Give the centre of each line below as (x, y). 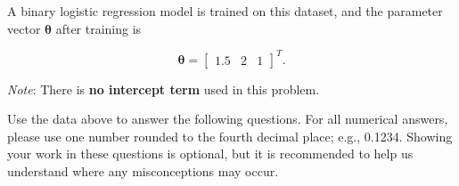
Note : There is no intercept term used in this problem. (164, 89)
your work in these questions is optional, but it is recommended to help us (210, 154)
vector (24, 28)
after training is (98, 28)
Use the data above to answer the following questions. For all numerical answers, (228, 119)
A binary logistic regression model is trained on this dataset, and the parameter (225, 11)
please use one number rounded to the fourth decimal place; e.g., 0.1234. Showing (230, 136)
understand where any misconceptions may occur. (143, 171)
